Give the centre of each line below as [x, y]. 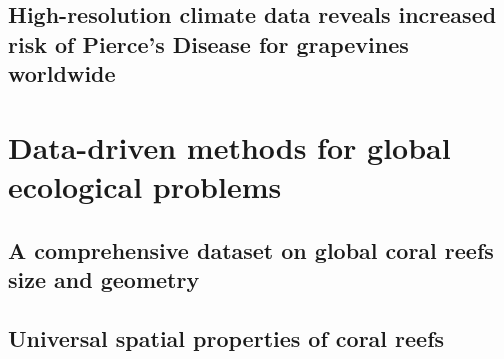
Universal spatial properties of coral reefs [226, 337]
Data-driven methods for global [229, 146]
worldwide [62, 73]
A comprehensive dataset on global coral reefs [251, 249]
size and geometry [104, 278]
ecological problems [145, 185]
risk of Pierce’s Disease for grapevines [208, 43]
